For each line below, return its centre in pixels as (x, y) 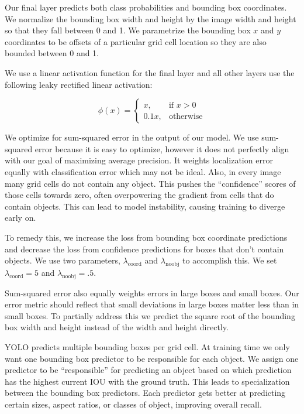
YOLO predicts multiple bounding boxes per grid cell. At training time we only (147, 347)
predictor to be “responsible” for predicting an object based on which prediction (148, 370)
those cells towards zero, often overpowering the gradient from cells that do (139, 195)
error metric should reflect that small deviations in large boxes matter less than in (152, 304)
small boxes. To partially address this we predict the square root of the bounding (150, 315)
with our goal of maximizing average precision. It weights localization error (139, 160)
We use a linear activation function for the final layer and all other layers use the (150, 72)
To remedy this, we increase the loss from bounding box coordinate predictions (146, 237)
